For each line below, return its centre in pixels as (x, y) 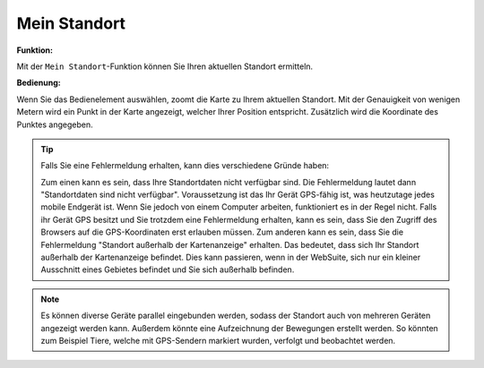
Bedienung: (39, 83)
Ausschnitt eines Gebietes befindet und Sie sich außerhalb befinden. (168, 270)
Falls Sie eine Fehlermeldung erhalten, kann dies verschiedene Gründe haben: (185, 166)
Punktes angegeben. (55, 124)
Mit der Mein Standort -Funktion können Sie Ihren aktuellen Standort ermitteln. (165, 66)
